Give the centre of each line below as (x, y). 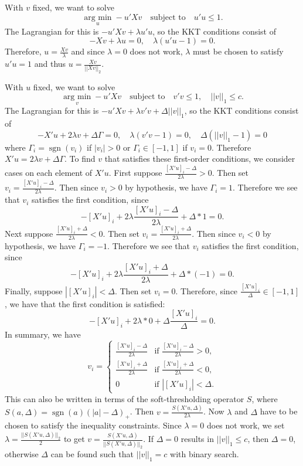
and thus (50, 64)
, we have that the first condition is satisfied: (85, 303)
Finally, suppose (34, 290)
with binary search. (205, 454)
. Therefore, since (207, 290)
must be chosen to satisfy (238, 51)
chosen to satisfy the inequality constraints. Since (93, 425)
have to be (279, 411)
